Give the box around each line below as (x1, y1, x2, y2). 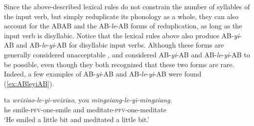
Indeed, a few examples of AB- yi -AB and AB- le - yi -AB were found (4, 69, 202, 79)
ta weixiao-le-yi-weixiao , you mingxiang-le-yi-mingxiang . (4, 95, 172, 105)
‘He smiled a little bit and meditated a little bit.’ (4, 114, 150, 124)
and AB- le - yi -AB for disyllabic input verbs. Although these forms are (16, 40, 224, 50)
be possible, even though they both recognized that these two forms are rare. (4, 59, 234, 69)
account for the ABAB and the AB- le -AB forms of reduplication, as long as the (4, 21, 242, 31)
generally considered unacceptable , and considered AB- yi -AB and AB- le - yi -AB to (4, 49, 250, 59)
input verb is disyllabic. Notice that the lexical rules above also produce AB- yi (4, 30, 239, 40)
